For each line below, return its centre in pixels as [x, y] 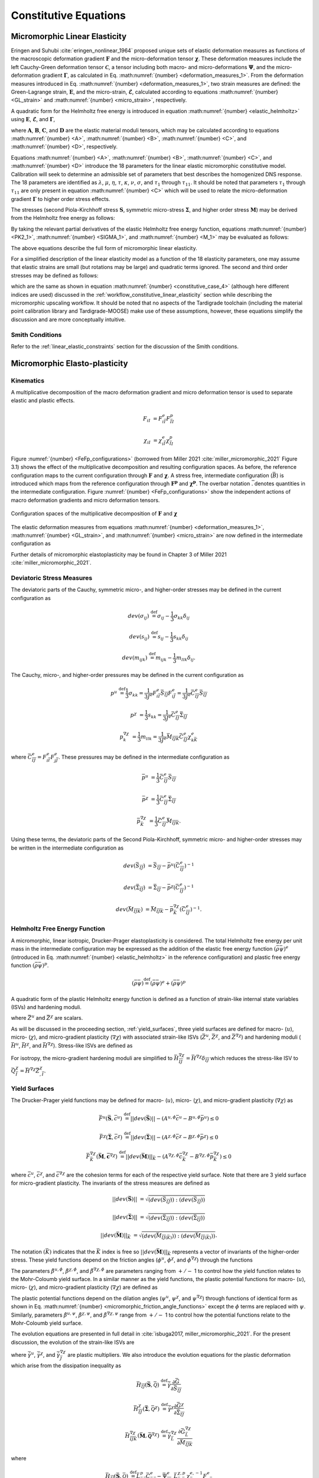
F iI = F [152, 419]
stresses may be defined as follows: [55, 275]
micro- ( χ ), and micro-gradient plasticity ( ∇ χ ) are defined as [84, 1287]
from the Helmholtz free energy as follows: [63, 218]
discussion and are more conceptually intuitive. [69, 319]
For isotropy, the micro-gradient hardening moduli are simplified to [92, 1058]
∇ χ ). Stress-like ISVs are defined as [90, 1045]
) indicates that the [72, 1252]
